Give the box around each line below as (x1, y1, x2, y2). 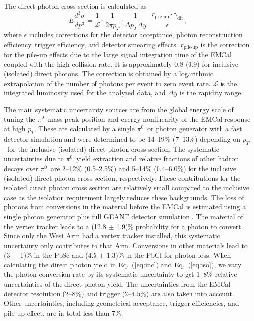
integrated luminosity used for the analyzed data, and (4, 88, 166, 98)
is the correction (200, 39, 250, 49)
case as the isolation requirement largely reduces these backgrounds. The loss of (4, 192, 244, 202)
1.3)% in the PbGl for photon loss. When (106, 250, 231, 260)
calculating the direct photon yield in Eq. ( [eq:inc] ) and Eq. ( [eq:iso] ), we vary (4, 259, 242, 269)
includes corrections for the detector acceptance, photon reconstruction (29, 29, 243, 39)
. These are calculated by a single (34, 123, 135, 134)
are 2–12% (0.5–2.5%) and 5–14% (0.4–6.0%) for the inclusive (51, 163, 237, 173)
